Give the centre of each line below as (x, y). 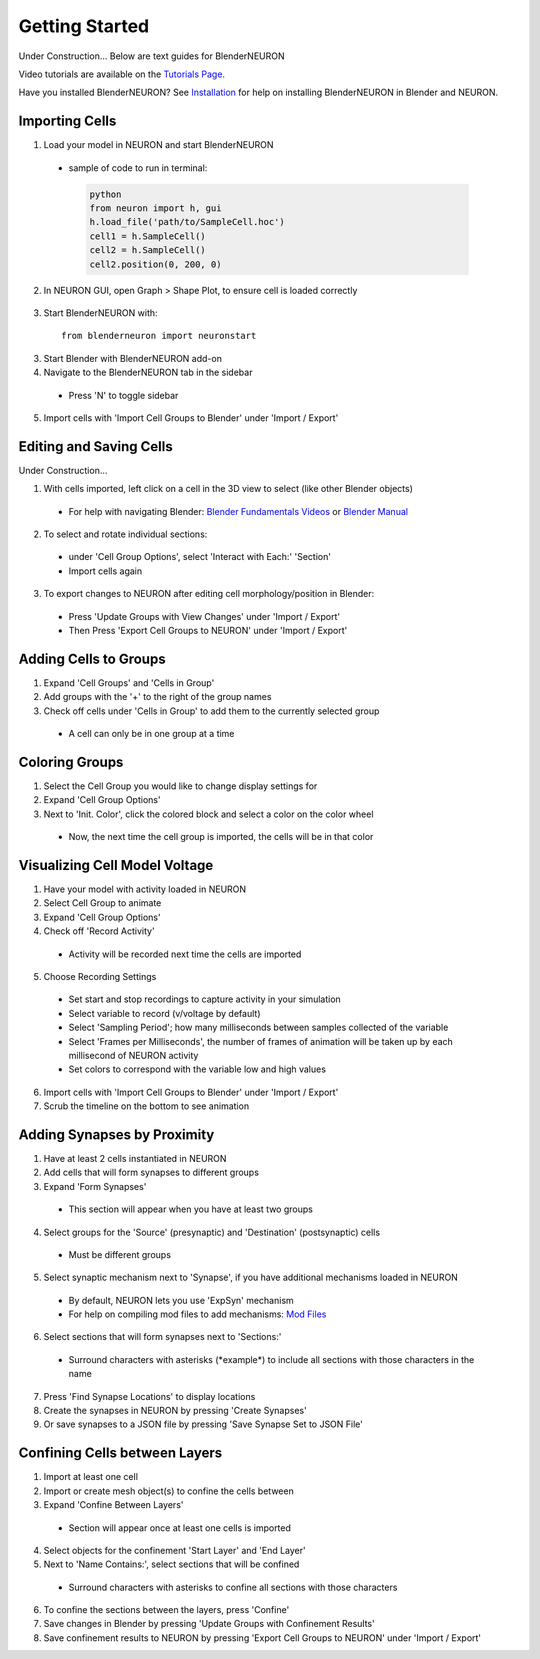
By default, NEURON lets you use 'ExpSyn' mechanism (181, 1300)
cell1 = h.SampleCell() (148, 236)
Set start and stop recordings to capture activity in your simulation (205, 999)
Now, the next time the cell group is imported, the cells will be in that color (221, 837)
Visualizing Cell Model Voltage (116, 865)
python (105, 194)
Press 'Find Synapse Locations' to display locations (149, 1396)
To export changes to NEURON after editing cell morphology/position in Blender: (209, 594)
